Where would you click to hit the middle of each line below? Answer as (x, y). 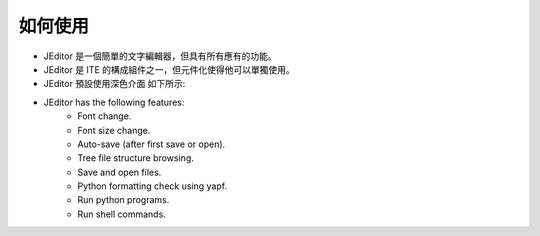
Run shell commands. (122, 214)
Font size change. (114, 130)
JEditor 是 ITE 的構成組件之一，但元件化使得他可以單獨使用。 (169, 69)
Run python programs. (123, 200)
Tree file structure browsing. (135, 158)
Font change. (104, 116)
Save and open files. (119, 172)
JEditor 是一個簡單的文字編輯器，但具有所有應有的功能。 (160, 56)
